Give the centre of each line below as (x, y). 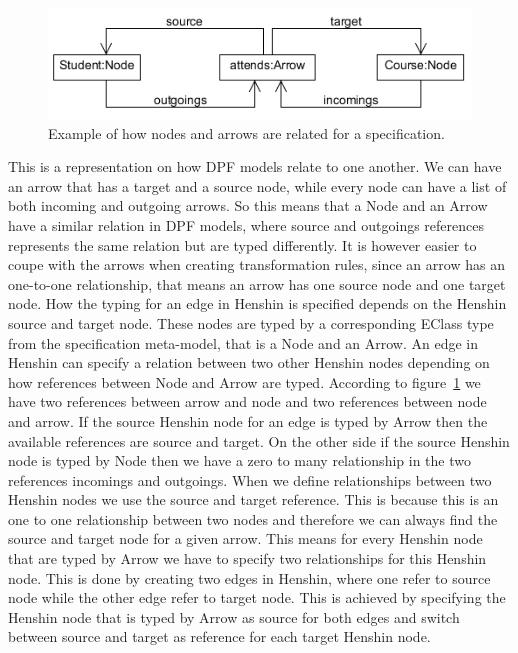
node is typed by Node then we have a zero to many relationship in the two (239, 460)
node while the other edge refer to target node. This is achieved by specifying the (257, 597)
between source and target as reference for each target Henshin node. (219, 636)
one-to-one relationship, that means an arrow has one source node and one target (257, 283)
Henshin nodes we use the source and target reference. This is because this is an (253, 499)
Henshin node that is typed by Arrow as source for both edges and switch (234, 616)
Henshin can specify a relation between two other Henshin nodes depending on (249, 362)
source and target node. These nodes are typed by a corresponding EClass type (251, 322)
